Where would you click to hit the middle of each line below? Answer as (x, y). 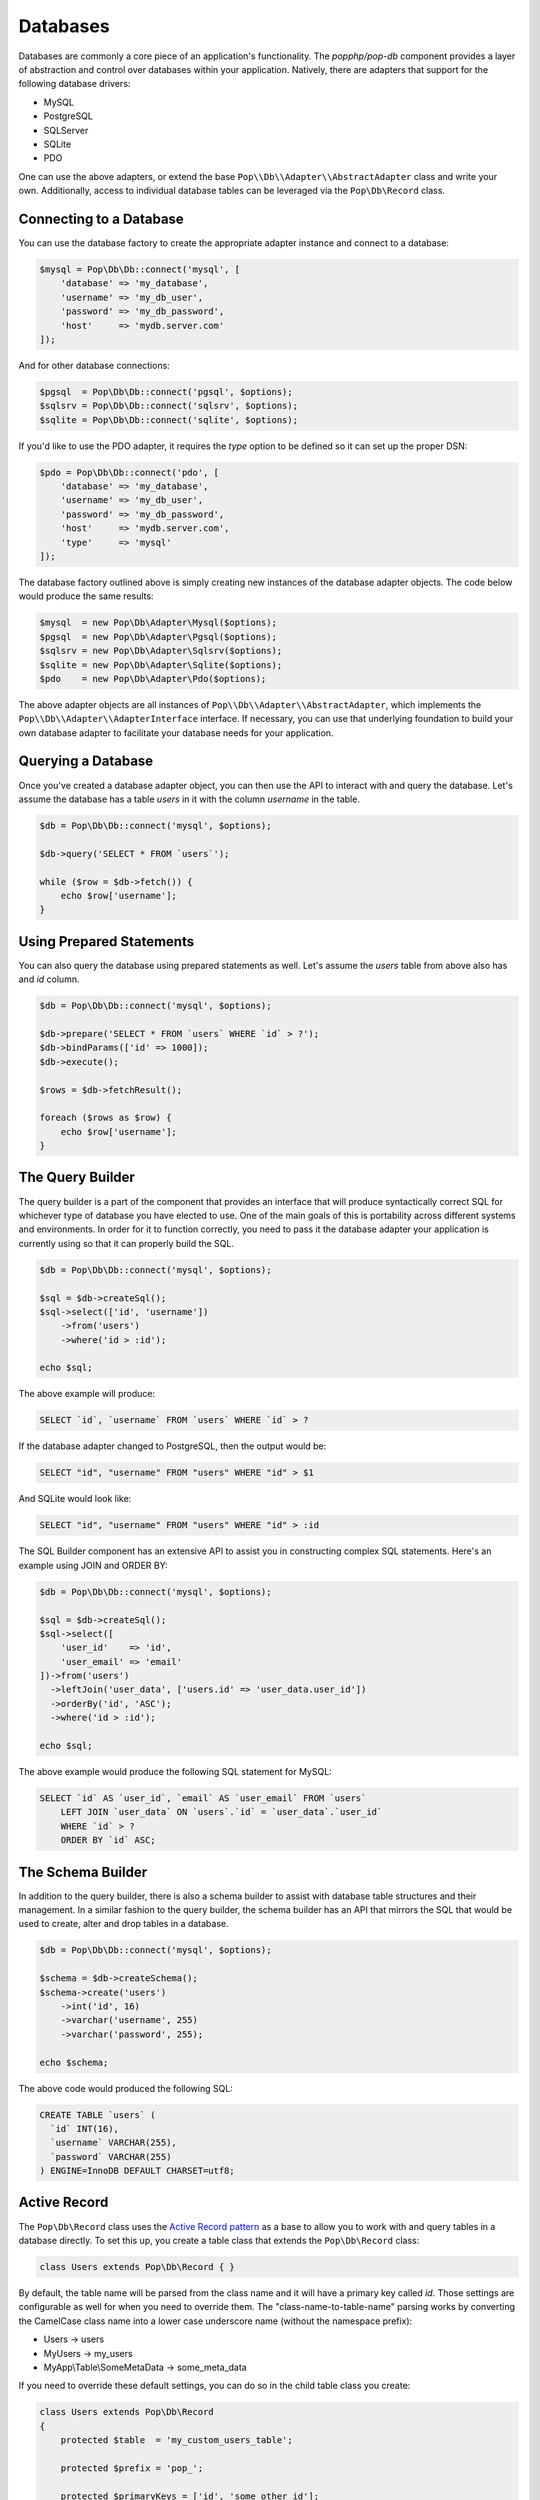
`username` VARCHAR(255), (113, 2143)
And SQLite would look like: (75, 1499)
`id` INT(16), (85, 2128)
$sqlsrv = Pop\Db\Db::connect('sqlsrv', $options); (169, 406)
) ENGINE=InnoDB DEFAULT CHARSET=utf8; (137, 2171)
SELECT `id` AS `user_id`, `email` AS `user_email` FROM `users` (203, 1798)
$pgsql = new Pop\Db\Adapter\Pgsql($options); (158, 636)
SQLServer (66, 130)
